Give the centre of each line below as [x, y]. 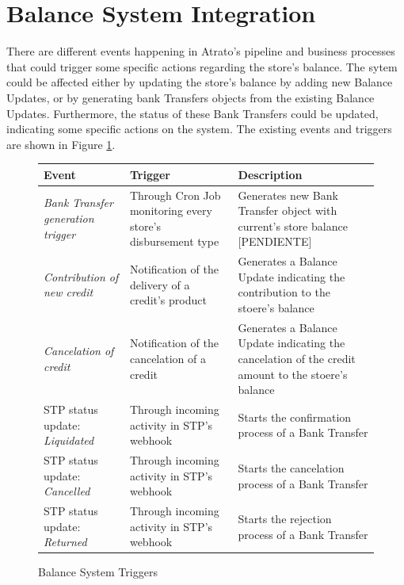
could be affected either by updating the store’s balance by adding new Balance [200, 82]
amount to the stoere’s [293, 374]
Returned [65, 542]
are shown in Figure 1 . [61, 144]
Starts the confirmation [295, 417]
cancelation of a [168, 359]
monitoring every [171, 210]
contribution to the [284, 292]
